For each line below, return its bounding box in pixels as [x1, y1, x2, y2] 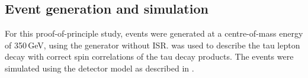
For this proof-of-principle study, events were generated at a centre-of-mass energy [5, 27, 303, 40]
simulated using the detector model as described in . [5, 61, 194, 74]
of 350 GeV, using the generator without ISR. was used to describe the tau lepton [5, 38, 300, 51]
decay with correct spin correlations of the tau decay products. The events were [5, 50, 294, 63]
